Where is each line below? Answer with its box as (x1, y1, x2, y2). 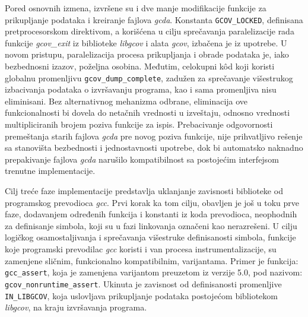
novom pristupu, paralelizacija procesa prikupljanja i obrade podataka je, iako (5, 48, 289, 61)
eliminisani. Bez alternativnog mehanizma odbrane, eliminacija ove (5, 94, 248, 107)
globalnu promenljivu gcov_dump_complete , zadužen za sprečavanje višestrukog (5, 71, 293, 84)
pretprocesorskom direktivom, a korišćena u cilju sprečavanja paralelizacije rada (5, 25, 294, 37)
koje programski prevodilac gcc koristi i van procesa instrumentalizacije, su (5, 243, 277, 255)
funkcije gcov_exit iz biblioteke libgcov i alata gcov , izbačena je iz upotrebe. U (5, 36, 287, 49)
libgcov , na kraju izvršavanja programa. (5, 301, 147, 313)
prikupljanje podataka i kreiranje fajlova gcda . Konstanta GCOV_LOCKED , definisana (5, 13, 303, 26)
